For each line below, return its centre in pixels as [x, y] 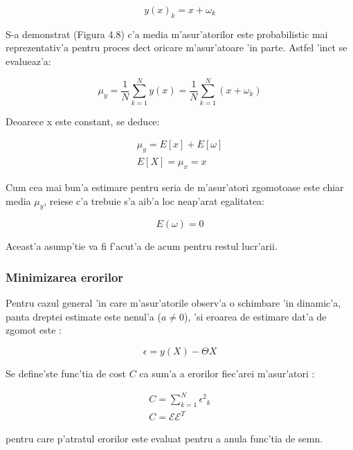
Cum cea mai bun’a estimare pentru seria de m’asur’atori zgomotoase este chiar [175, 187]
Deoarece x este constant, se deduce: [83, 121]
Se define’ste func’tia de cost [66, 373]
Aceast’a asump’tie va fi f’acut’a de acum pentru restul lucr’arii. [142, 246]
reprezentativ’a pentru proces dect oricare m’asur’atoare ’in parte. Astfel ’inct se [176, 47]
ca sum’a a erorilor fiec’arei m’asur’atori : [227, 373]
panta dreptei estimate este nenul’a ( [83, 316]
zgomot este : [34, 330]
